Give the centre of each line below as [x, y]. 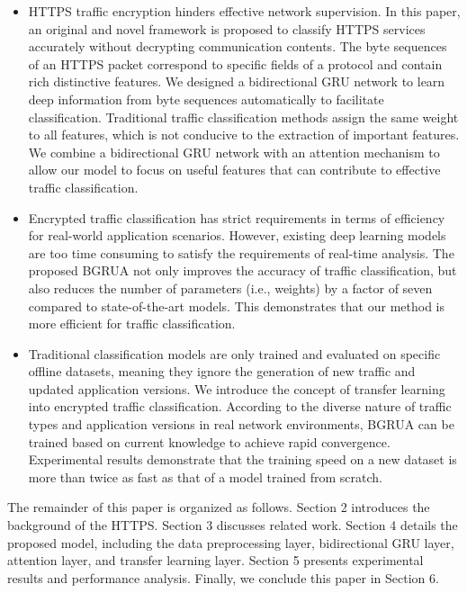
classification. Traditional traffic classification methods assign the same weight [243, 117]
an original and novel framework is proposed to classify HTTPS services [227, 28]
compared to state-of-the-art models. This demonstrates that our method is [236, 305]
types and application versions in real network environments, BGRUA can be [241, 424]
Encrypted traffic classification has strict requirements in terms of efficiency [237, 217]
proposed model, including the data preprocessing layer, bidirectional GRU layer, [231, 542]
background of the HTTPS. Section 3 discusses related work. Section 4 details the [233, 525]
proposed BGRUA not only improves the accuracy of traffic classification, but [242, 270]
